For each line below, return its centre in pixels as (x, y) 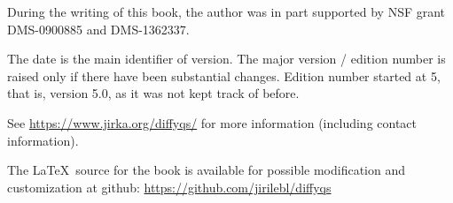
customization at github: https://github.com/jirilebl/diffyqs (169, 187)
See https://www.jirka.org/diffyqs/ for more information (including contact (212, 122)
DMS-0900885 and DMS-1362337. (98, 29)
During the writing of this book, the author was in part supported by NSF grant (226, 11)
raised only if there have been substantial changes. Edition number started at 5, (224, 75)
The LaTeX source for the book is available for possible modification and (207, 170)
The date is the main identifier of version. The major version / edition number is (226, 59)
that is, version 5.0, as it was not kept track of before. (153, 93)
